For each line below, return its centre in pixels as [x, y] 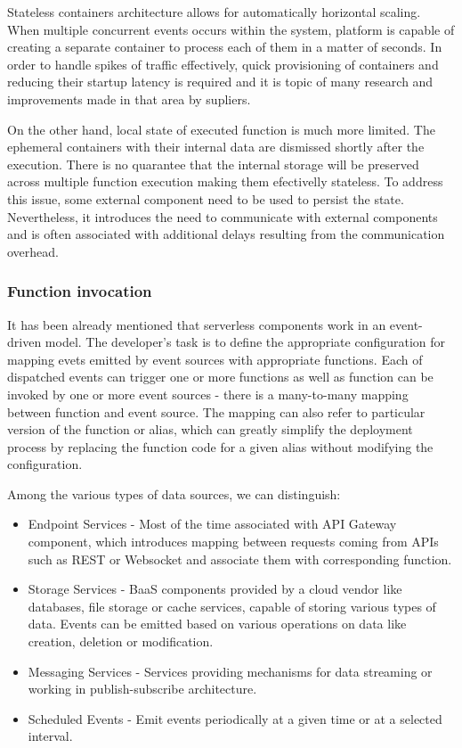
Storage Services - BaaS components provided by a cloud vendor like [215, 589]
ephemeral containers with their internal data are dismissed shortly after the [216, 147]
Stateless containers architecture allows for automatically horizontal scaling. [214, 12]
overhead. [33, 251]
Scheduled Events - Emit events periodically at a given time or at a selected [235, 718]
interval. [50, 736]
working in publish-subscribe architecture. [142, 689]
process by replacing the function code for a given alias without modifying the [220, 446]
